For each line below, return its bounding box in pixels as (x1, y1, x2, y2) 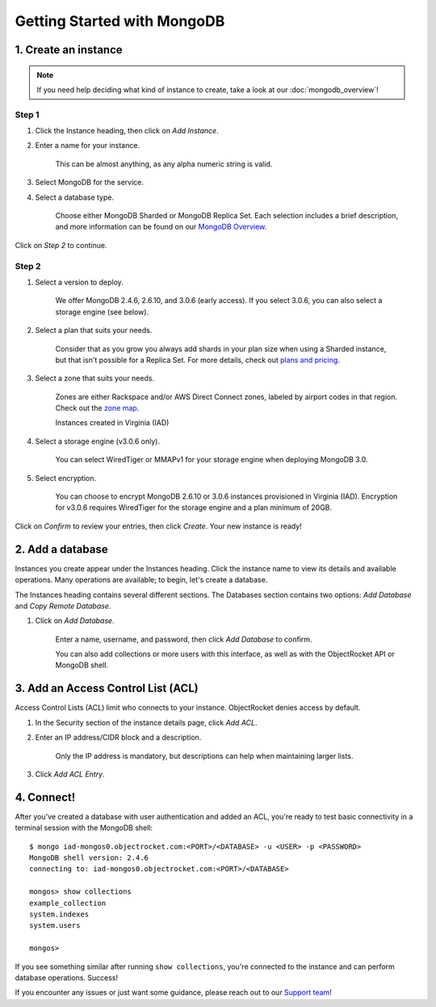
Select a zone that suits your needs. (35, 373, 155, 383)
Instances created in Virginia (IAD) (55, 418, 170, 428)
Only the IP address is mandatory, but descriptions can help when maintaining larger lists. (55, 751, 354, 761)
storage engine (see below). (55, 307, 149, 317)
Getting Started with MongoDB (15, 12, 225, 30)
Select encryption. (35, 473, 97, 482)
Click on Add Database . (35, 616, 115, 626)
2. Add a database (15, 542, 108, 556)
